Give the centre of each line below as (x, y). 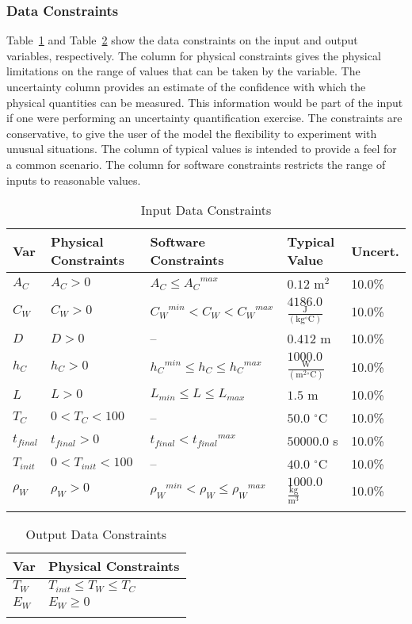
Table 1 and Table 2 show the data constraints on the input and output (182, 40)
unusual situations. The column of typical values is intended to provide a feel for (202, 149)
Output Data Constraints (96, 534)
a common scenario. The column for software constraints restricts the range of (196, 164)
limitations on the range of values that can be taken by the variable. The (183, 71)
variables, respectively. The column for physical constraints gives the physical (194, 55)
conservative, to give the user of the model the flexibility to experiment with (192, 133)
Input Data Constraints (206, 210)
